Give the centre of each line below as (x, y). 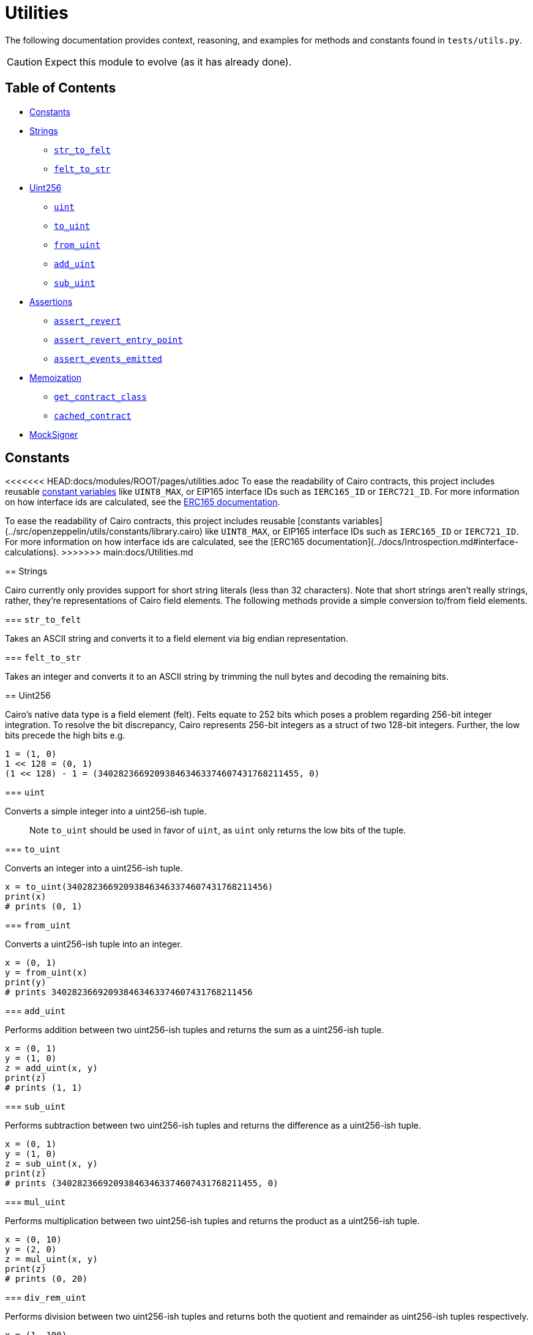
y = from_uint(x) (46, 973)
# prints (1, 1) (44, 1088)
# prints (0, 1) (44, 907)
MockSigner (54, 434)
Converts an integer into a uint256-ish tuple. (94, 868)
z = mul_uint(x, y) (51, 1259)
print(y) (26, 983)
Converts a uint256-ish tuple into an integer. (94, 944)
